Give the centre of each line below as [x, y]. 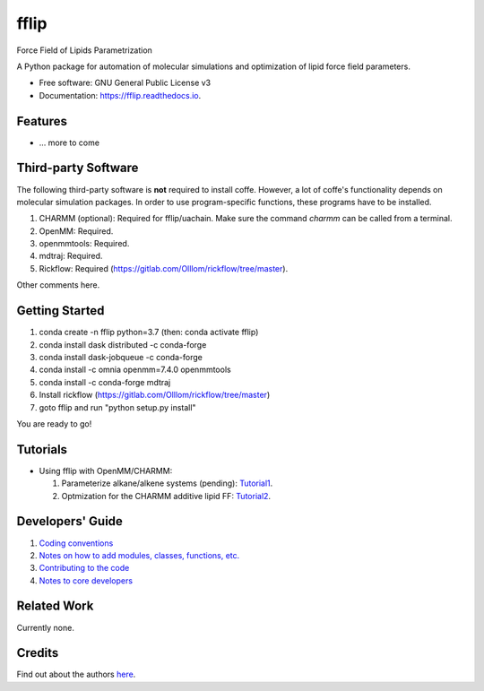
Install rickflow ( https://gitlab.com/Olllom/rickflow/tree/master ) [155, 395]
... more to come [69, 143]
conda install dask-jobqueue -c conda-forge [121, 357]
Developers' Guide [69, 521]
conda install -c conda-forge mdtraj [105, 382]
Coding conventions [76, 543]
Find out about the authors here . [76, 674]
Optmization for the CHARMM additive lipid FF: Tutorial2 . [166, 496]
